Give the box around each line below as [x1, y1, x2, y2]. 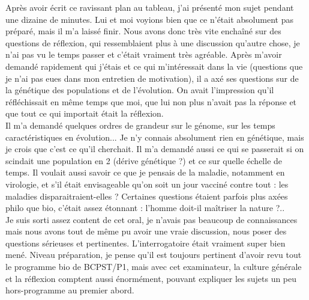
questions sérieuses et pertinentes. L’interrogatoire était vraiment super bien [5, 236, 286, 249]
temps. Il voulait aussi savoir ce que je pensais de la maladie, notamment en [5, 166, 285, 179]
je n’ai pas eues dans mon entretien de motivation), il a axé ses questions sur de [5, 72, 299, 84]
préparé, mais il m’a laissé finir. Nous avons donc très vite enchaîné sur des [5, 25, 281, 37]
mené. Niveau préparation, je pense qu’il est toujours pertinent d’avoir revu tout [5, 248, 302, 261]
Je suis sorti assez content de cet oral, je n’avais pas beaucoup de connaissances [5, 213, 298, 225]
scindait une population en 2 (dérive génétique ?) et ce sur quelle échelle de [5, 154, 283, 167]
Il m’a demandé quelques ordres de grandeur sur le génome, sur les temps [5, 118, 275, 131]
